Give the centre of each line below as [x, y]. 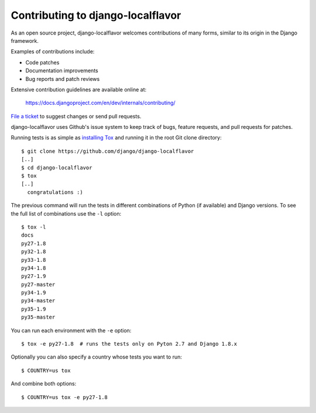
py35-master [38, 317]
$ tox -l [34, 227]
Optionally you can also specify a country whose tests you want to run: [97, 357]
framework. [25, 40]
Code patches [42, 62]
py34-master [38, 301]
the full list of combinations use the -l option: [66, 213]
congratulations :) [55, 192]
